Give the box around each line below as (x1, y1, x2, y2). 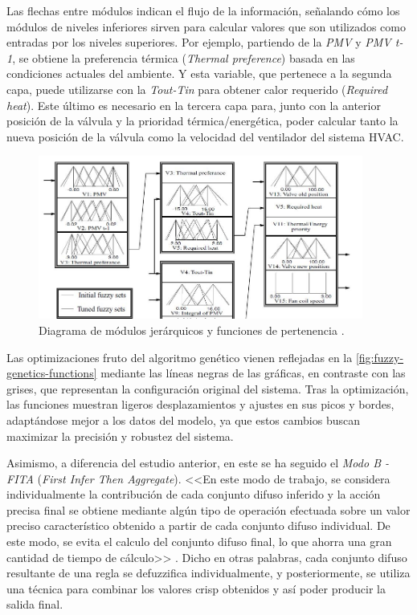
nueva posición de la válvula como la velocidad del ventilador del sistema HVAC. (6, 128, 404, 145)
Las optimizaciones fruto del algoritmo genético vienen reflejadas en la (6, 348, 353, 365)
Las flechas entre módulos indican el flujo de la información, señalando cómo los (6, 2, 400, 18)
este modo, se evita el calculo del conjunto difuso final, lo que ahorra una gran (6, 533, 392, 550)
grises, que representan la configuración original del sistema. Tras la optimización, (6, 380, 409, 397)
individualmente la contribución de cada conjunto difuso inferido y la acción (6, 486, 381, 503)
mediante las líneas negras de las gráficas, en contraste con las (100, 365, 406, 381)
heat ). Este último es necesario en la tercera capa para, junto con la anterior (6, 96, 381, 113)
